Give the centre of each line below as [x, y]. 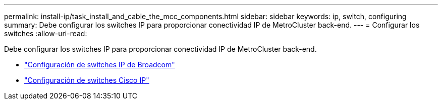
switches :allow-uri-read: [46, 33]
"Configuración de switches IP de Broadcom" [100, 65]
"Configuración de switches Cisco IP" [87, 80]
